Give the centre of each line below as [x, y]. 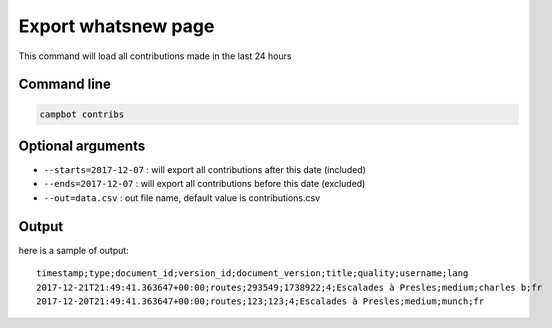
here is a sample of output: [73, 250]
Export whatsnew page [116, 26]
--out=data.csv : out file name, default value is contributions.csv [182, 197]
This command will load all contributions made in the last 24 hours [155, 56]
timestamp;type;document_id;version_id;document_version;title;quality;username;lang [252, 273]
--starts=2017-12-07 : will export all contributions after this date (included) [205, 170]
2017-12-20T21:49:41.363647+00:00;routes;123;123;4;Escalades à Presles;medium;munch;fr [260, 301]
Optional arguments [82, 145]
